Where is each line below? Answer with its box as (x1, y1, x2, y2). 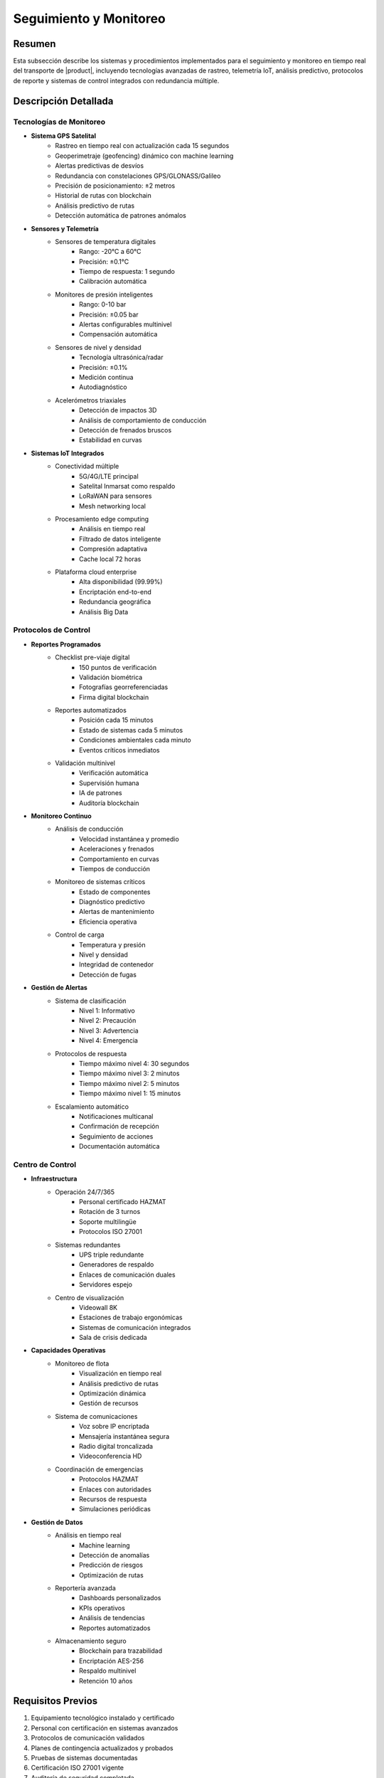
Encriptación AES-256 (79, 1656, 144, 1665)
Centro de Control (13, 1159, 77, 1169)
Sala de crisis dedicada (79, 1333, 147, 1342)
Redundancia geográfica (79, 597, 151, 606)
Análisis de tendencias (79, 1614, 145, 1622)
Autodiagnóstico (79, 383, 127, 391)
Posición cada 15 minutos (79, 715, 154, 725)
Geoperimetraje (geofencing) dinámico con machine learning (55, 151, 234, 160)
